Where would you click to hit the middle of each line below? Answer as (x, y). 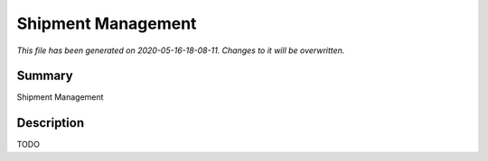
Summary (45, 76)
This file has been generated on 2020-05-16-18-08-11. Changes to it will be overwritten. (181, 50)
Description (51, 123)
